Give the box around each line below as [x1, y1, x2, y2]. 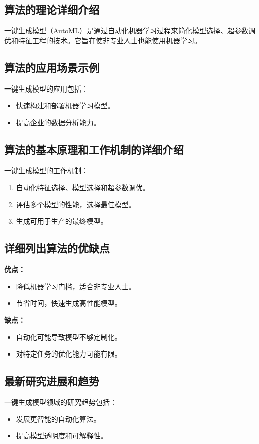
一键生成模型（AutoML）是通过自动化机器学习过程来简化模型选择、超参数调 [4, 25, 255, 36]
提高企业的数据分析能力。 [16, 117, 101, 127]
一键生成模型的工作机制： [4, 165, 89, 175]
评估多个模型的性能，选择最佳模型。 [16, 199, 136, 209]
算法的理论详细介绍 [4, 2, 99, 17]
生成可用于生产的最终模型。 [16, 216, 108, 226]
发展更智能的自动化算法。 [16, 413, 101, 424]
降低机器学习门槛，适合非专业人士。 [16, 281, 136, 291]
